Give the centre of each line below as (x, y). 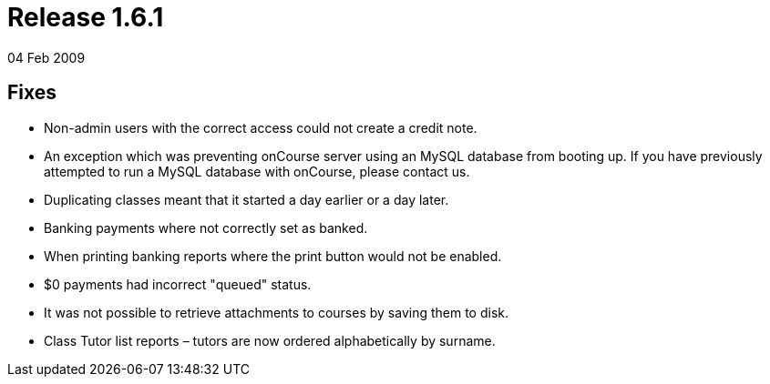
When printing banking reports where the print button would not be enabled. (273, 256)
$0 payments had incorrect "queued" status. (178, 284)
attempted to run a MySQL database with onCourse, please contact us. (257, 171)
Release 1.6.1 (86, 17)
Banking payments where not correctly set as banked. (206, 227)
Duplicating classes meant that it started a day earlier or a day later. (246, 199)
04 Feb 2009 (46, 57)
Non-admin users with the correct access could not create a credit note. (261, 127)
